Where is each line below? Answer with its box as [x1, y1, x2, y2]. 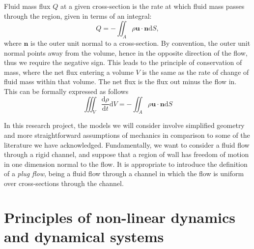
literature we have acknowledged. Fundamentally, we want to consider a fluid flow [4, 139, 250, 150]
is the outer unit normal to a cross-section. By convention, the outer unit [30, 37, 251, 48]
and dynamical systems [4, 226, 164, 246]
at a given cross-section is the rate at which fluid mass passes [60, 1, 245, 11]
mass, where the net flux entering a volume [4, 66, 134, 77]
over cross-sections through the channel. [4, 178, 124, 188]
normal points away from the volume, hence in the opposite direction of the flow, [4, 47, 248, 58]
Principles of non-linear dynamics [4, 207, 235, 227]
